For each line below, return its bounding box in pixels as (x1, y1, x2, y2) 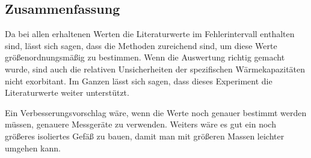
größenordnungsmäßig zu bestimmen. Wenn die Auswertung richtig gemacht (5, 51, 285, 63)
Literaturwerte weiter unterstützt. (5, 86, 129, 99)
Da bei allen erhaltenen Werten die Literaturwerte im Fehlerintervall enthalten (5, 28, 295, 40)
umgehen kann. (5, 141, 61, 154)
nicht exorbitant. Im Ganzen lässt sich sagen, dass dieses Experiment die (5, 74, 273, 87)
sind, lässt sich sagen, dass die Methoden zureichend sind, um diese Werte (5, 39, 277, 51)
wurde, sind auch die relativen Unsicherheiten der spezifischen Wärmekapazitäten (5, 62, 306, 75)
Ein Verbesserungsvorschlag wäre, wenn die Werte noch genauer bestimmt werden (5, 106, 307, 118)
